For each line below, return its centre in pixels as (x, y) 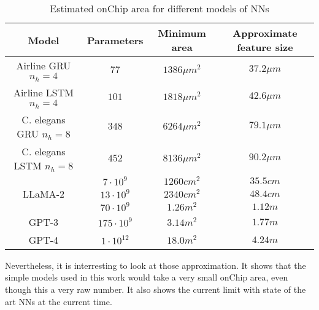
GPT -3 (44, 222)
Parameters (115, 40)
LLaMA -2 (43, 193)
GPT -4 (44, 239)
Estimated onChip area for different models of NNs (159, 8)
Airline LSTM (43, 92)
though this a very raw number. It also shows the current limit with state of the (156, 289)
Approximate (265, 33)
